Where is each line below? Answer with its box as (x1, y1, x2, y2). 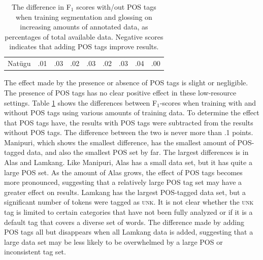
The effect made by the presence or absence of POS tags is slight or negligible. (4, 77, 248, 88)
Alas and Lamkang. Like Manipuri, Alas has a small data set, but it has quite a (4, 157, 252, 168)
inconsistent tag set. (4, 246, 66, 257)
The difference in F (11, 2, 71, 12)
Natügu (8, 58, 31, 69)
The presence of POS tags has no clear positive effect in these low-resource (4, 87, 237, 97)
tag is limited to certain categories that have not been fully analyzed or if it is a (4, 207, 253, 217)
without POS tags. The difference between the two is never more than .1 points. (4, 127, 253, 138)
